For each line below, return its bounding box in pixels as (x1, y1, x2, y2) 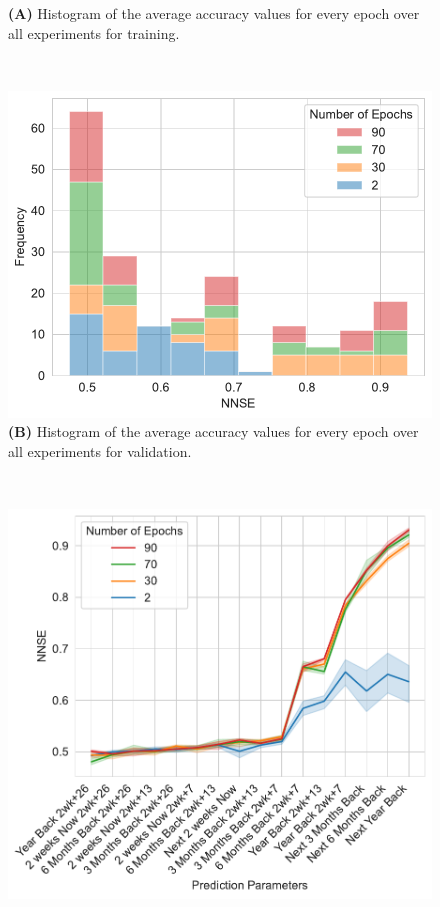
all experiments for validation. (8, 440, 192, 461)
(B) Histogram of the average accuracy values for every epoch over (8, 421, 419, 442)
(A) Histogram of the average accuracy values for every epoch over (8, 3, 420, 23)
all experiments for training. (8, 22, 180, 43)
